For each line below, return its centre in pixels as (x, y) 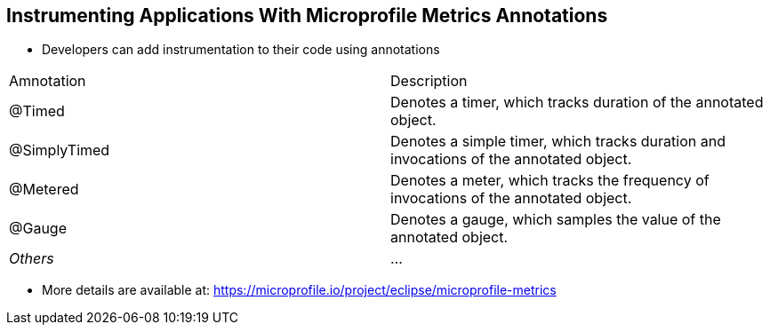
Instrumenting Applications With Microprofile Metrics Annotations (307, 16)
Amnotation (48, 81)
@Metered (44, 190)
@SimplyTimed (60, 150)
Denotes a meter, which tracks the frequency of (550, 181)
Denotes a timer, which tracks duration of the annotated (577, 103)
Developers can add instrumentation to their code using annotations (241, 50)
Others (32, 259)
